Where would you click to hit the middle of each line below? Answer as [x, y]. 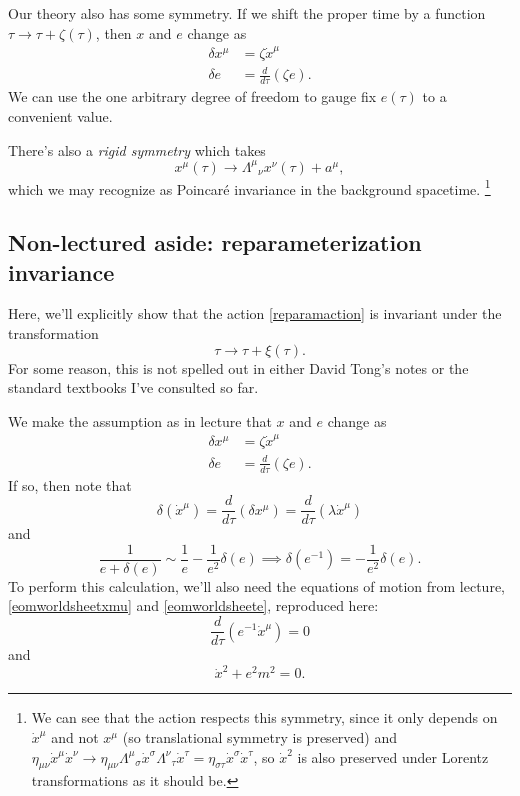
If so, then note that [70, 484]
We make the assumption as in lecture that [140, 420]
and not [75, 737]
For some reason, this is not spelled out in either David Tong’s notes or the [238, 367]
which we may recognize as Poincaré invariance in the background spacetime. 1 [249, 187]
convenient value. [60, 115]
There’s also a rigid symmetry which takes [137, 149]
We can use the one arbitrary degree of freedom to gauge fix [192, 96]
